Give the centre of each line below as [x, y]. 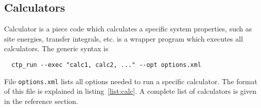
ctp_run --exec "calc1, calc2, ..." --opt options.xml [106, 65]
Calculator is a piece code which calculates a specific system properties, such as [128, 29]
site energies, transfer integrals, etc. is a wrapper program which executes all [124, 38]
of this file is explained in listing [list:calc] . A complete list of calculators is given [130, 91]
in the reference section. [41, 101]
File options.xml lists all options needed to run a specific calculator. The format [131, 81]
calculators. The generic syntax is [56, 48]
